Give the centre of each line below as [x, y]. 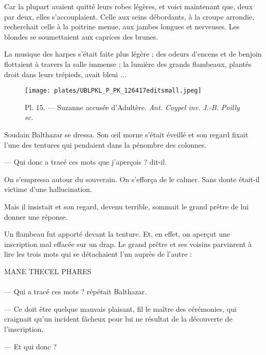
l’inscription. [24, 329]
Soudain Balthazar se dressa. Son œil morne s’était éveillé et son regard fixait [126, 134]
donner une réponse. [36, 216]
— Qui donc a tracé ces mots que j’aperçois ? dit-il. [86, 162]
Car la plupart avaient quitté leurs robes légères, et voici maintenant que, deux [129, 6]
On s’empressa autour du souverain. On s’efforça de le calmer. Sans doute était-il [132, 179]
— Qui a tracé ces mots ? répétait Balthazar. [75, 291]
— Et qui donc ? [31, 346]
